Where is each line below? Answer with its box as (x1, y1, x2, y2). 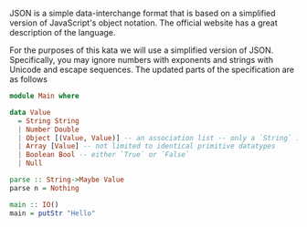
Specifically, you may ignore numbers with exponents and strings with (9, 55, 274, 65)
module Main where (9, 91, 79, 100)
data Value (9, 108, 51, 117)
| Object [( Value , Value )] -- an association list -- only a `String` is (17, 133, 304, 142)
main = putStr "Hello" (9, 209, 96, 218)
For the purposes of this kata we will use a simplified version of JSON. (9, 45, 274, 56)
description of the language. (9, 27, 116, 37)
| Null (17, 159, 43, 168)
